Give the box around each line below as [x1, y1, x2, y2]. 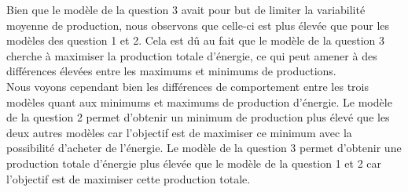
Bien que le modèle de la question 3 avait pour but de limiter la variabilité [6, 2, 366, 17]
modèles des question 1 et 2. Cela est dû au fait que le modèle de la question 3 [6, 32, 384, 49]
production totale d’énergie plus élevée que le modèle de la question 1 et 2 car [6, 154, 382, 171]
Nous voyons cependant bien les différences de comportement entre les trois [6, 78, 369, 94]
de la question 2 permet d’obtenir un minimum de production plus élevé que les [6, 109, 390, 125]
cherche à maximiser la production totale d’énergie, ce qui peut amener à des [6, 47, 377, 63]
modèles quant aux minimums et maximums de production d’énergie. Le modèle [6, 93, 392, 110]
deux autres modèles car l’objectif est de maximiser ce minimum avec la [6, 124, 352, 140]
